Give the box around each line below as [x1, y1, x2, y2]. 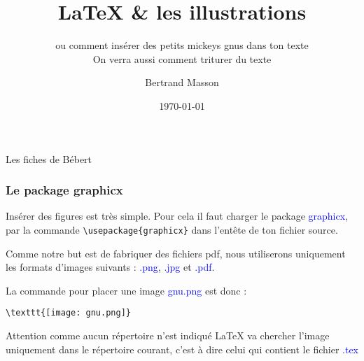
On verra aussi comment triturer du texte [92, 51, 272, 66]
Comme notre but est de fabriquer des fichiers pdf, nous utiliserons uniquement [6, 246, 346, 260]
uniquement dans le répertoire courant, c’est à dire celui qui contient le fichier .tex [6, 341, 358, 356]
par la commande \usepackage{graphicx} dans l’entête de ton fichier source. [6, 222, 338, 236]
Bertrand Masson [145, 75, 219, 90]
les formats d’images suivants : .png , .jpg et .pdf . [6, 260, 215, 274]
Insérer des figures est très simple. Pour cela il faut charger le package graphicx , [6, 208, 348, 223]
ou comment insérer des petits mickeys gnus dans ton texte [55, 38, 309, 52]
